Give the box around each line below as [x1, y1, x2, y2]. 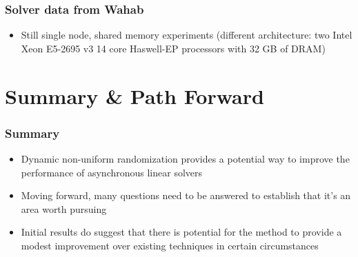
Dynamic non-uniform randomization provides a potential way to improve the [21, 152, 350, 165]
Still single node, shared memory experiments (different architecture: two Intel [21, 28, 352, 42]
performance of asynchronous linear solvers [21, 165, 203, 179]
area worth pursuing [21, 201, 107, 216]
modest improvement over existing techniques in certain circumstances [21, 238, 319, 252]
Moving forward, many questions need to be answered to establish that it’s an [21, 188, 351, 203]
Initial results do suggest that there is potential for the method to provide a [21, 225, 342, 239]
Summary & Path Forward [5, 81, 264, 110]
